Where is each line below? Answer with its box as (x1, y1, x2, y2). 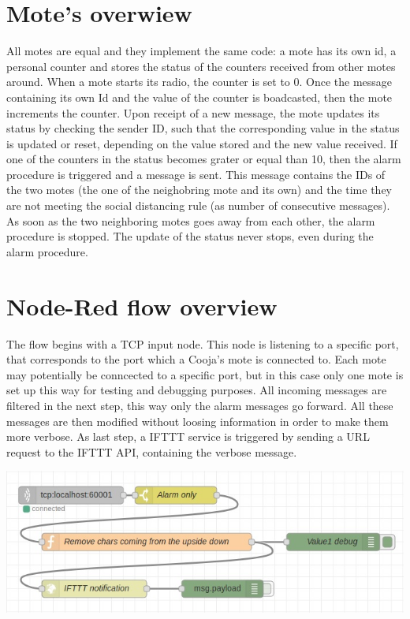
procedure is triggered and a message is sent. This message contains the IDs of (6, 166, 386, 182)
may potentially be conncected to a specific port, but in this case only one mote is (6, 366, 404, 382)
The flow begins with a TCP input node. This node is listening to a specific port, (6, 335, 399, 352)
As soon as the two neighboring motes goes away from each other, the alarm (6, 212, 375, 229)
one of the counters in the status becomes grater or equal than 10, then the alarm (6, 151, 401, 167)
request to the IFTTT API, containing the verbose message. (6, 443, 297, 460)
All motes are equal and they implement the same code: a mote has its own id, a (6, 43, 397, 59)
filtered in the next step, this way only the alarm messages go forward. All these (6, 397, 393, 413)
